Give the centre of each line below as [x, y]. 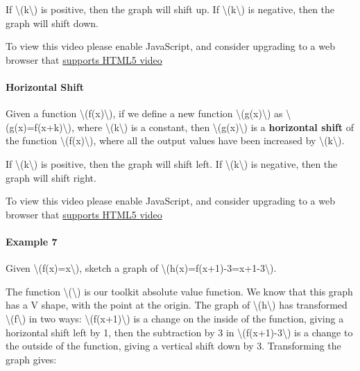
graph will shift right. [51, 177]
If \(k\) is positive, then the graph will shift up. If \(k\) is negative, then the [170, 9]
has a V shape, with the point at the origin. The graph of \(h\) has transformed [177, 305]
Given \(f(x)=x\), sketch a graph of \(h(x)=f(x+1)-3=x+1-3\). [141, 268]
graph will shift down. [52, 23]
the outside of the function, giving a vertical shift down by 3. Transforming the [173, 346]
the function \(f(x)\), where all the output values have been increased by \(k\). [175, 140]
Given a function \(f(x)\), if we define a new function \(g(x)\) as [144, 113]
